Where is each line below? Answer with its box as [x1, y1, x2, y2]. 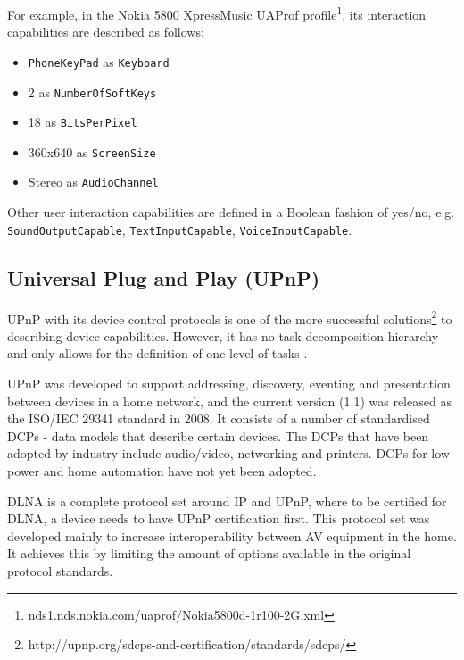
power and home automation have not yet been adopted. [7, 461, 317, 480]
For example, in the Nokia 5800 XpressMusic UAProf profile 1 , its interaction [7, 3, 427, 23]
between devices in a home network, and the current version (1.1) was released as [7, 391, 452, 410]
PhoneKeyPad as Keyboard [28, 52, 170, 71]
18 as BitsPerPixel [28, 113, 137, 131]
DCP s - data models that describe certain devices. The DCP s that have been [7, 426, 429, 445]
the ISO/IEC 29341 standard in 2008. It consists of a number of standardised [7, 409, 430, 428]
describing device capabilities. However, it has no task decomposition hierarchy [7, 326, 439, 345]
